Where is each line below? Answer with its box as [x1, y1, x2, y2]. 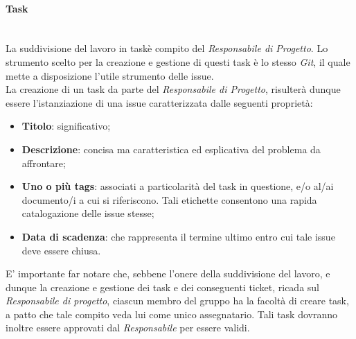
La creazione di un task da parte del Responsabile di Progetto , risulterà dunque [6, 82, 341, 96]
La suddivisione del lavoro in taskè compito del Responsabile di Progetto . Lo [6, 41, 328, 55]
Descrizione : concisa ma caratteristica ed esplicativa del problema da [21, 141, 321, 156]
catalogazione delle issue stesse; [21, 206, 154, 220]
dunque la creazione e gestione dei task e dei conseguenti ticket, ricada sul [6, 279, 319, 294]
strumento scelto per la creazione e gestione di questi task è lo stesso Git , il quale [6, 54, 350, 69]
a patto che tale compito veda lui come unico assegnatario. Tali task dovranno [6, 306, 338, 321]
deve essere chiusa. [21, 243, 101, 257]
